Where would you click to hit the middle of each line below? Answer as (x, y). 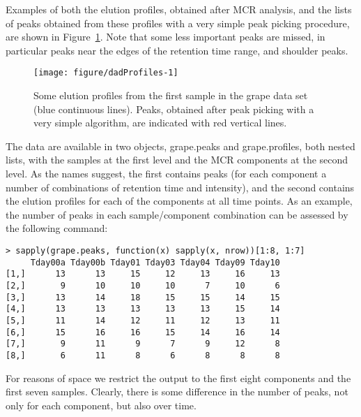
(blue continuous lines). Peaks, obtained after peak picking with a (174, 109)
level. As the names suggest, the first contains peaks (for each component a (166, 173)
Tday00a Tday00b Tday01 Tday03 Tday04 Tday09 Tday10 (155, 262)
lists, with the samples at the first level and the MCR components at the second (177, 160)
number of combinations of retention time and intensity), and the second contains (180, 187)
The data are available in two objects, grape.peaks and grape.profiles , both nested (180, 146)
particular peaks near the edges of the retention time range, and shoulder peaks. (177, 50)
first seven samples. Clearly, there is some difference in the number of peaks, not (177, 392)
